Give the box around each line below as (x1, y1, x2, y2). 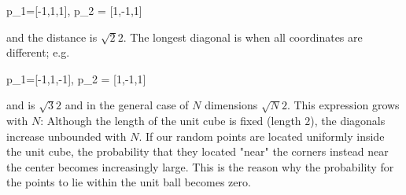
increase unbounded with (6, 127, 127, 144)
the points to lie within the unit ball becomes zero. (6, 174, 251, 190)
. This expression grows (286, 97, 400, 113)
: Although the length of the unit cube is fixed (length (40, 112, 301, 128)
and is (6, 97, 35, 113)
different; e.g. (6, 44, 70, 61)
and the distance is (6, 28, 98, 45)
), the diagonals (310, 112, 386, 128)
